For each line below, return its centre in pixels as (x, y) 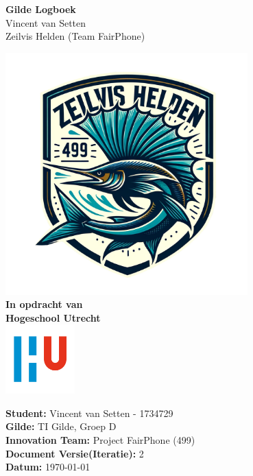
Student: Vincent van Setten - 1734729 (89, 413)
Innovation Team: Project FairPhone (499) (100, 439)
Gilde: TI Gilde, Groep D (61, 426)
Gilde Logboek (41, 9)
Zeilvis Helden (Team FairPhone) (75, 36)
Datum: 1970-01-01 (48, 467)
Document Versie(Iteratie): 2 (75, 453)
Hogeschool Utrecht (53, 317)
